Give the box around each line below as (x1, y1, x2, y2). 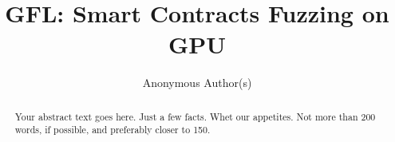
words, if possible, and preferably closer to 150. (14, 123, 211, 136)
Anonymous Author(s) (142, 74, 252, 91)
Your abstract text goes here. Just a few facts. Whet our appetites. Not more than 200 (14, 109, 376, 123)
